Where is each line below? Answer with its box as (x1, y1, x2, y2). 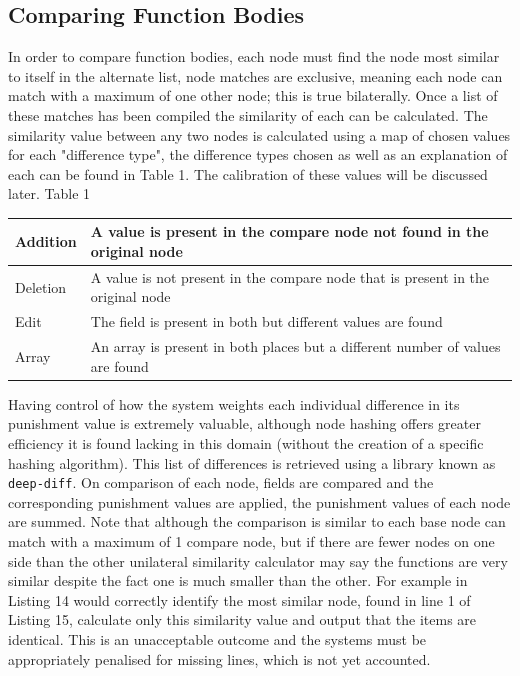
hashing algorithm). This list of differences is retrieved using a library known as (8, 452, 496, 473)
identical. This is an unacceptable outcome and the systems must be (8, 629, 427, 650)
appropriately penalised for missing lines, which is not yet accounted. (8, 648, 431, 669)
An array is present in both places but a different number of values (90, 336, 501, 357)
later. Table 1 (8, 183, 91, 204)
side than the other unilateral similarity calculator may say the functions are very (8, 550, 508, 571)
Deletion (15, 276, 67, 297)
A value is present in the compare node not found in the (90, 221, 489, 242)
